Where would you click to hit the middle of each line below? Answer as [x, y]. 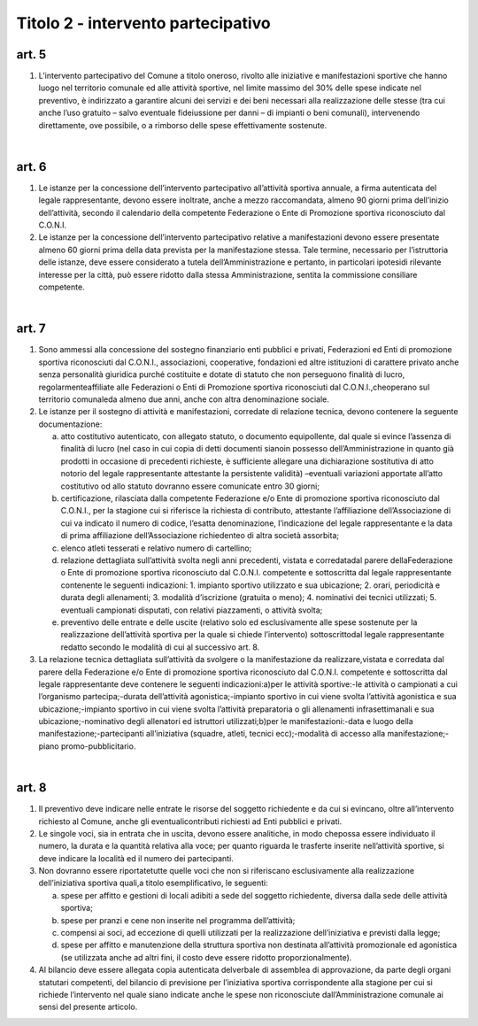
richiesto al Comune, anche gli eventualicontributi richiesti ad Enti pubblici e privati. [190, 821]
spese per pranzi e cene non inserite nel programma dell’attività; [178, 920]
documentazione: [70, 424]
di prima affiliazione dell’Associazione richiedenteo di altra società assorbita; [200, 536]
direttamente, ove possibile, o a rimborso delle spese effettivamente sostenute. [183, 125]
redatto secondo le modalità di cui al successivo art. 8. [160, 647]
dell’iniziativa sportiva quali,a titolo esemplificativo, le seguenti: [154, 883]
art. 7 [31, 329]
